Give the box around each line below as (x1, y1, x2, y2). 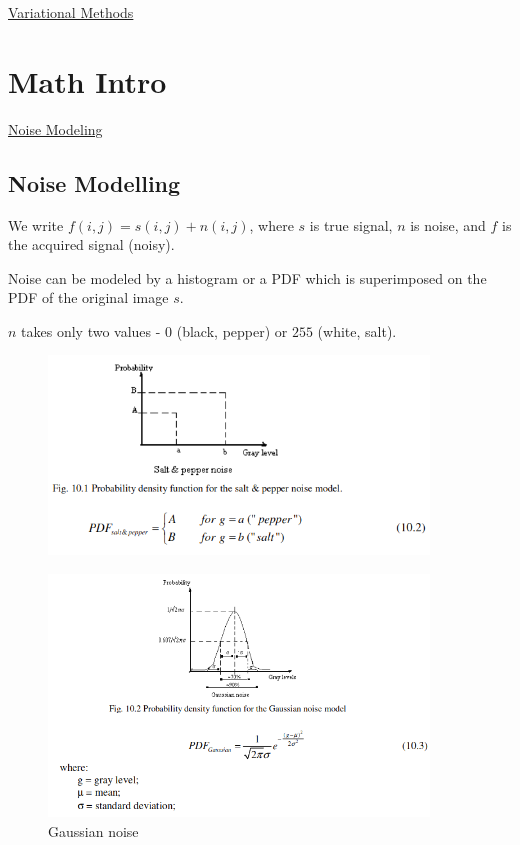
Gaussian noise (48, 820, 139, 841)
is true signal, (309, 214, 393, 235)
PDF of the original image (8, 287, 169, 308)
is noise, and (410, 214, 486, 235)
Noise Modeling (8, 118, 103, 139)
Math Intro (8, 60, 167, 101)
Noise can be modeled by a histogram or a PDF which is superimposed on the (8, 267, 487, 288)
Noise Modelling (8, 167, 181, 198)
